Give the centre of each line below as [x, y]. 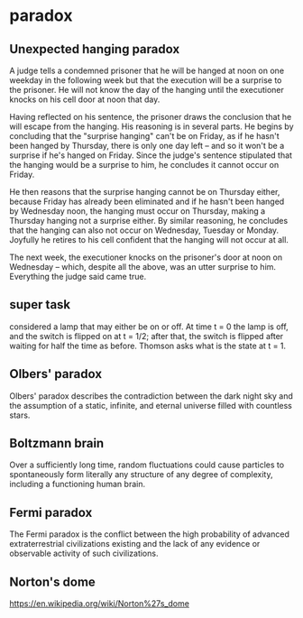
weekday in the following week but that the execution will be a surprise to [146, 80]
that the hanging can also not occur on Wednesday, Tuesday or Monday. [144, 230]
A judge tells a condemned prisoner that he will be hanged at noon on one [147, 70]
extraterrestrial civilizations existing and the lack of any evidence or [135, 544]
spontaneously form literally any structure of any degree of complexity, [141, 475]
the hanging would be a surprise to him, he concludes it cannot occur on [144, 165]
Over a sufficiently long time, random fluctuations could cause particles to [147, 465]
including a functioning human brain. [78, 484]
